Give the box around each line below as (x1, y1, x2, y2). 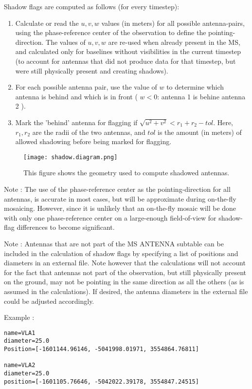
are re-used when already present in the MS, (108, 37, 240, 47)
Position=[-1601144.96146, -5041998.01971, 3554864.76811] (4, 346, 199, 352)
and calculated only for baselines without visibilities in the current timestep (15, 46, 241, 56)
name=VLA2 (4, 362, 36, 369)
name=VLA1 (4, 329, 36, 336)
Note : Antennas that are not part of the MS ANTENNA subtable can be (4, 238, 224, 248)
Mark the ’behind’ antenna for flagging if (15, 117, 138, 127)
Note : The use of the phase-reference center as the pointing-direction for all (4, 184, 231, 194)
